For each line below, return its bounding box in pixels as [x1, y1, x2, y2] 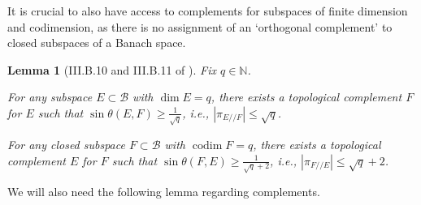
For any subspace [7, 88, 93, 105]
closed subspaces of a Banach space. [7, 34, 186, 51]
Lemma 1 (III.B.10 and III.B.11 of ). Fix [7, 61, 216, 78]
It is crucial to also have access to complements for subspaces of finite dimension [7, 2, 408, 19]
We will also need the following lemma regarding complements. [7, 183, 320, 200]
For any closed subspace [7, 135, 125, 152]
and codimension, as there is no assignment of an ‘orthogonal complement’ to [7, 18, 393, 35]
